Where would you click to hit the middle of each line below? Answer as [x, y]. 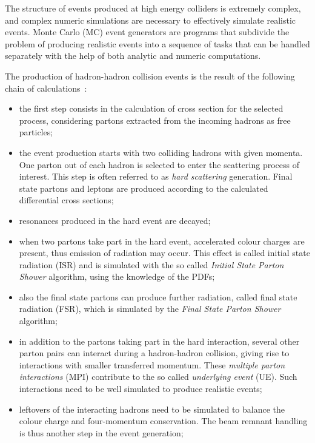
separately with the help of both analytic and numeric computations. [133, 56]
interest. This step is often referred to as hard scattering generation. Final [156, 176]
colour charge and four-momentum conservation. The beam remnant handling [163, 421]
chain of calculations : [46, 88]
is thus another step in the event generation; [101, 432]
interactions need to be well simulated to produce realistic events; [141, 389]
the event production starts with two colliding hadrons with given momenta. [161, 152]
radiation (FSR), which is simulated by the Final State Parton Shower [150, 309]
